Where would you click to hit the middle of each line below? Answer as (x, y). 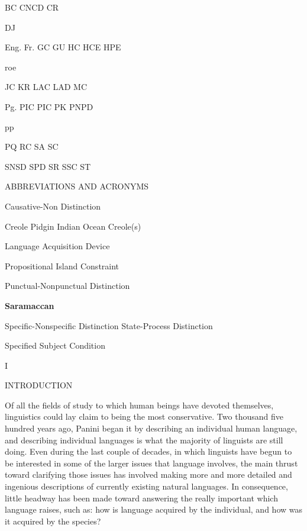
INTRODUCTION (39, 385)
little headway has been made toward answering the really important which (141, 498)
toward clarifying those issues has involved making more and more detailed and (148, 474)
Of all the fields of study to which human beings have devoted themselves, (139, 405)
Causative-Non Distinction (53, 206)
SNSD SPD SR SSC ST (48, 166)
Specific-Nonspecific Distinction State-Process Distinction (109, 325)
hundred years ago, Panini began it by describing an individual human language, (151, 428)
